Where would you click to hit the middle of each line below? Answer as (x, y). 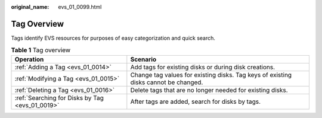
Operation (29, 59)
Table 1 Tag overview (41, 50)
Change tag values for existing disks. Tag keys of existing (211, 75)
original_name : (30, 7)
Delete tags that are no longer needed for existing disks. (209, 90)
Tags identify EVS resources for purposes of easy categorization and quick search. (113, 38)
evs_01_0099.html (80, 7)
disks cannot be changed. (167, 82)
